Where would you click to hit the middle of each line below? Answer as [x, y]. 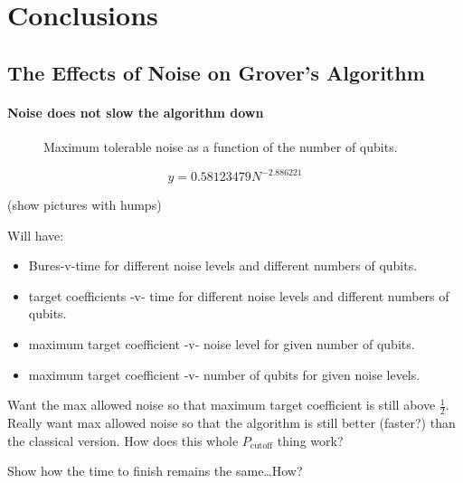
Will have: [36, 235]
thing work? [310, 440]
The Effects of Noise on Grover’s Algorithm [216, 72]
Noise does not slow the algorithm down [136, 112]
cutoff [261, 446]
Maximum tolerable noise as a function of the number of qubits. [221, 146]
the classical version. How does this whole [123, 440]
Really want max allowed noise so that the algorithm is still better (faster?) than [231, 423]
